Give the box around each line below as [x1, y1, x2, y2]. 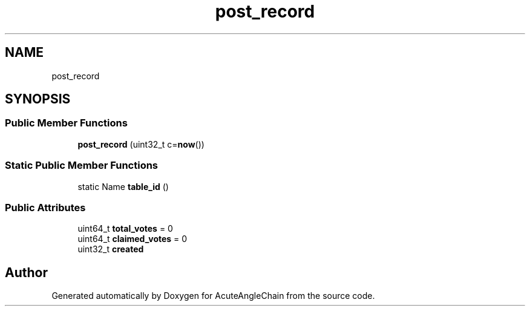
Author [5, 264, 48, 280]
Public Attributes [5, 201, 86, 214]
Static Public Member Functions [5, 159, 159, 172]
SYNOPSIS [5, 91, 71, 107]
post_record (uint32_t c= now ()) [77, 139, 204, 149]
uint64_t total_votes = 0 [77, 223, 173, 234]
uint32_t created [77, 244, 144, 255]
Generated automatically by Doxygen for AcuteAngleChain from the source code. [51, 290, 375, 301]
